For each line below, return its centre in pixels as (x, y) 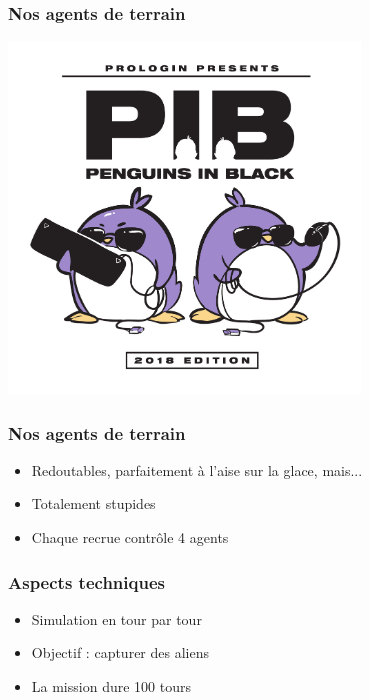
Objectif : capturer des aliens (120, 652)
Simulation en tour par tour (116, 618)
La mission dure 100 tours (111, 686)
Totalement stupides (93, 503)
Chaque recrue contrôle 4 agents (130, 537)
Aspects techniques (86, 581)
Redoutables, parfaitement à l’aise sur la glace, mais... (197, 469)
